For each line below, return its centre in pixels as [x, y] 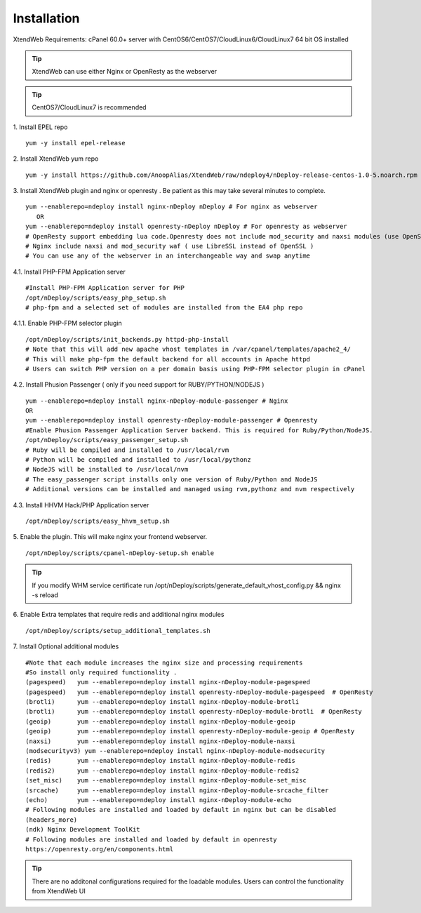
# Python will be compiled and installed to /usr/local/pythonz [139, 460]
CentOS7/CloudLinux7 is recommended [89, 107]
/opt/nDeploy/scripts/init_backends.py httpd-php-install [127, 339]
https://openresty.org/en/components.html [100, 849]
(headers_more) [52, 820]
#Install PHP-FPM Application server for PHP [105, 288]
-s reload [45, 595]
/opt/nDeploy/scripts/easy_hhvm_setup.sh [98, 521]
